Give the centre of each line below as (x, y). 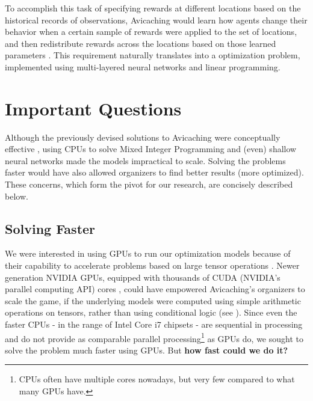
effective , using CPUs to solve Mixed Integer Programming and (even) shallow (151, 149)
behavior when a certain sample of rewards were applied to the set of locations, (151, 32)
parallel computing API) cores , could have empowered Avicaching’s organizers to (155, 289)
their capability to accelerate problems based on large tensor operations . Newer (152, 265)
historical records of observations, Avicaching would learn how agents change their (156, 20)
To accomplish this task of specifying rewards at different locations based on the (153, 8)
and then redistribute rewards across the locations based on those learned (141, 43)
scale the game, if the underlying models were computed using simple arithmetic (153, 300)
